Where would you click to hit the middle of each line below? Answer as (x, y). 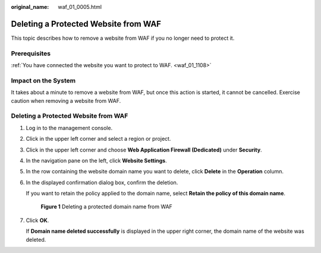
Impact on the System (43, 80)
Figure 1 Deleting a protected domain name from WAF (106, 207)
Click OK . (37, 220)
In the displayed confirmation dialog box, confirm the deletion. (102, 182)
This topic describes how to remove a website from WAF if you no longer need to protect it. (123, 38)
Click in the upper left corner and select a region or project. (98, 139)
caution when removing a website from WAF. (66, 100)
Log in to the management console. (69, 128)
